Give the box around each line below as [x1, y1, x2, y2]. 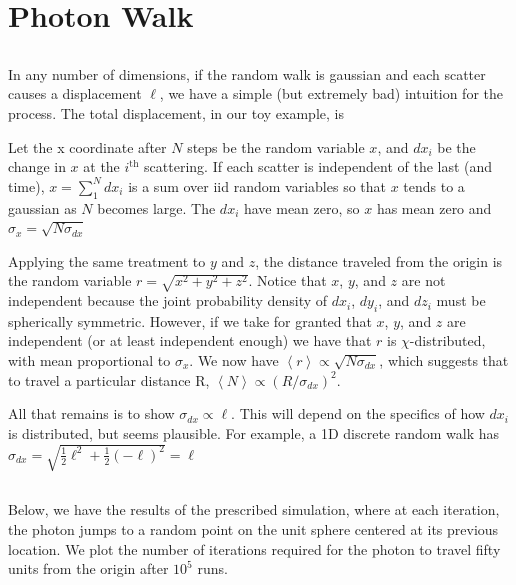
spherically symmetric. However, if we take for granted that [8, 310, 372, 331]
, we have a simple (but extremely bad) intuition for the [159, 83, 503, 104]
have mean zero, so [243, 197, 360, 218]
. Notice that [248, 270, 327, 291]
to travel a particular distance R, [8, 369, 210, 390]
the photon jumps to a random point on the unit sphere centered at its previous [8, 518, 499, 539]
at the [83, 156, 120, 177]
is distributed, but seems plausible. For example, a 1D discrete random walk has [8, 422, 500, 443]
